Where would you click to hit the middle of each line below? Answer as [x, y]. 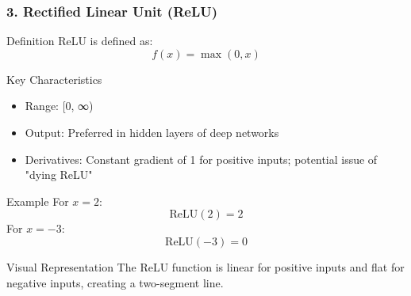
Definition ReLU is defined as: [80, 41]
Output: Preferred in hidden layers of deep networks [152, 132]
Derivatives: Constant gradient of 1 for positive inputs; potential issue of [201, 159]
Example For [38, 201]
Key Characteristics [54, 79]
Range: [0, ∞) [59, 106]
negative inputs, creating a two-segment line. [115, 282]
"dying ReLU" [59, 175]
